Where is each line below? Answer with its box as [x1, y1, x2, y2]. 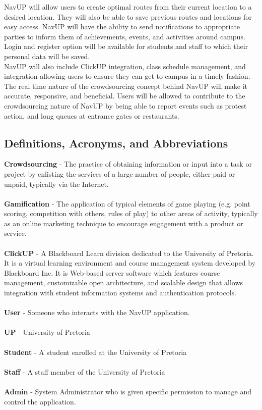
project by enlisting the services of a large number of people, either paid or [4, 168, 235, 179]
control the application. [4, 396, 76, 406]
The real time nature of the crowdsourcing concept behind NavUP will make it [4, 80, 248, 91]
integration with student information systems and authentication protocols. [4, 287, 236, 298]
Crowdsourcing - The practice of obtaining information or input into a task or [4, 159, 252, 169]
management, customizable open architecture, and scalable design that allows [4, 277, 243, 288]
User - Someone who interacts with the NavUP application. [4, 307, 190, 318]
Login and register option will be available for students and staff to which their [4, 41, 248, 52]
